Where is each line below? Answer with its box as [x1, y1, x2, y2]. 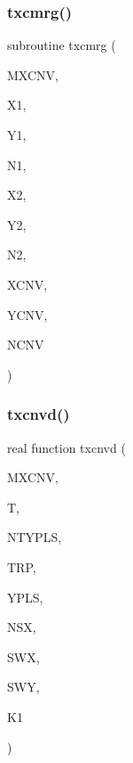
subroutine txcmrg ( [7, 36, 116, 54]
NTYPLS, [7, 528, 62, 546]
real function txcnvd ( [7, 438, 126, 456]
